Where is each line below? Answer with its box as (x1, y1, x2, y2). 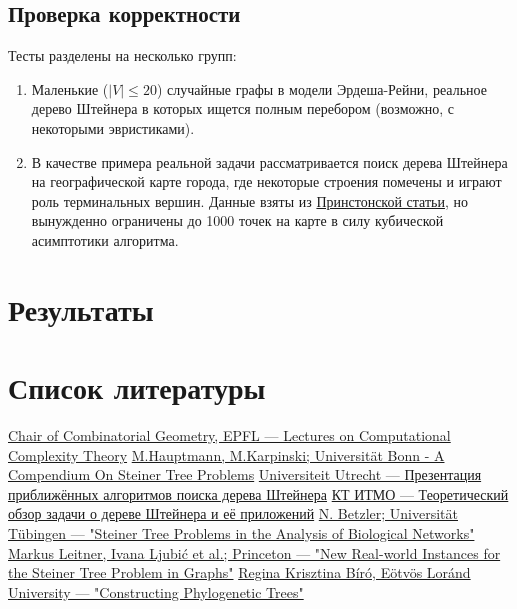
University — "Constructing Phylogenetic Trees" (8, 581, 304, 602)
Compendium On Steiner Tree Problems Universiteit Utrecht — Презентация (8, 464, 482, 485)
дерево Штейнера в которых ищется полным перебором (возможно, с (31, 98, 455, 119)
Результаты (8, 288, 154, 329)
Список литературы (8, 367, 266, 408)
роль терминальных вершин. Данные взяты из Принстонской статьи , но (31, 190, 469, 211)
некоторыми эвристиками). (31, 117, 195, 138)
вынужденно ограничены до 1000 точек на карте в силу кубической (31, 210, 444, 231)
